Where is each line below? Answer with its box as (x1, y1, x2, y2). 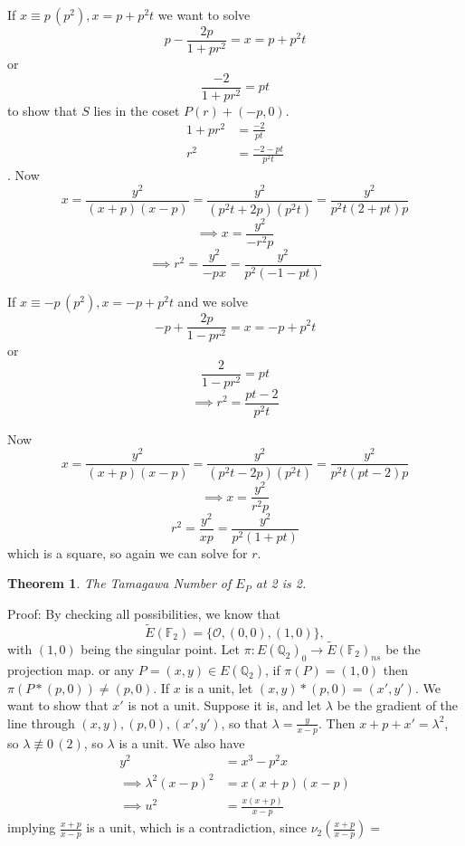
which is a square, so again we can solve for (7, 543, 248, 562)
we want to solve (157, 5, 251, 24)
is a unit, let (185, 678, 253, 697)
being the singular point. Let (81, 639, 240, 658)
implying (7, 818, 56, 837)
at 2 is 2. (255, 574, 307, 593)
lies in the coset (93, 100, 180, 119)
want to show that (7, 696, 109, 715)
